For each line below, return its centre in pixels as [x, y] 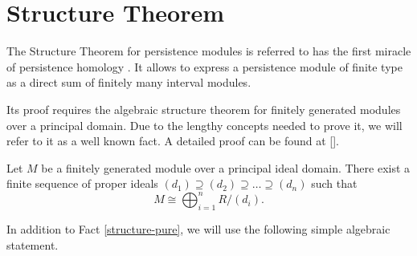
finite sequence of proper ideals [82, 183]
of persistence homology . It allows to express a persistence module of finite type [204, 66]
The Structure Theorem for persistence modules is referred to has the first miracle [209, 51]
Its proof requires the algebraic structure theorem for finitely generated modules [204, 109]
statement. [33, 244]
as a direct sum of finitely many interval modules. [129, 82]
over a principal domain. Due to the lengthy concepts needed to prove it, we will [204, 125]
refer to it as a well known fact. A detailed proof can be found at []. [173, 141]
